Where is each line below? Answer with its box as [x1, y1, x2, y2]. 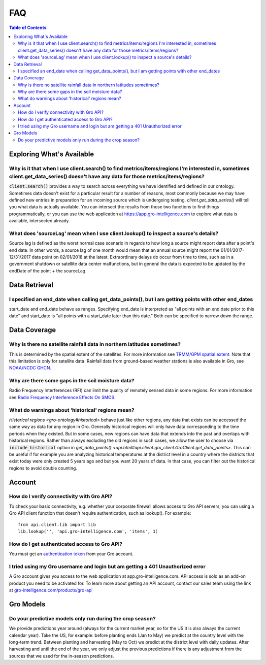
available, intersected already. [9, 218, 70, 224]
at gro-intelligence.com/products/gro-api [9, 587, 93, 593]
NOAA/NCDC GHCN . [9, 365, 52, 371]
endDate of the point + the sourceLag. [9, 267, 87, 273]
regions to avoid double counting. [9, 465, 77, 471]
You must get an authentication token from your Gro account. [9, 551, 133, 557]
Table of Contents [9, 25, 47, 31]
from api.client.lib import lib [18, 522, 96, 527]
